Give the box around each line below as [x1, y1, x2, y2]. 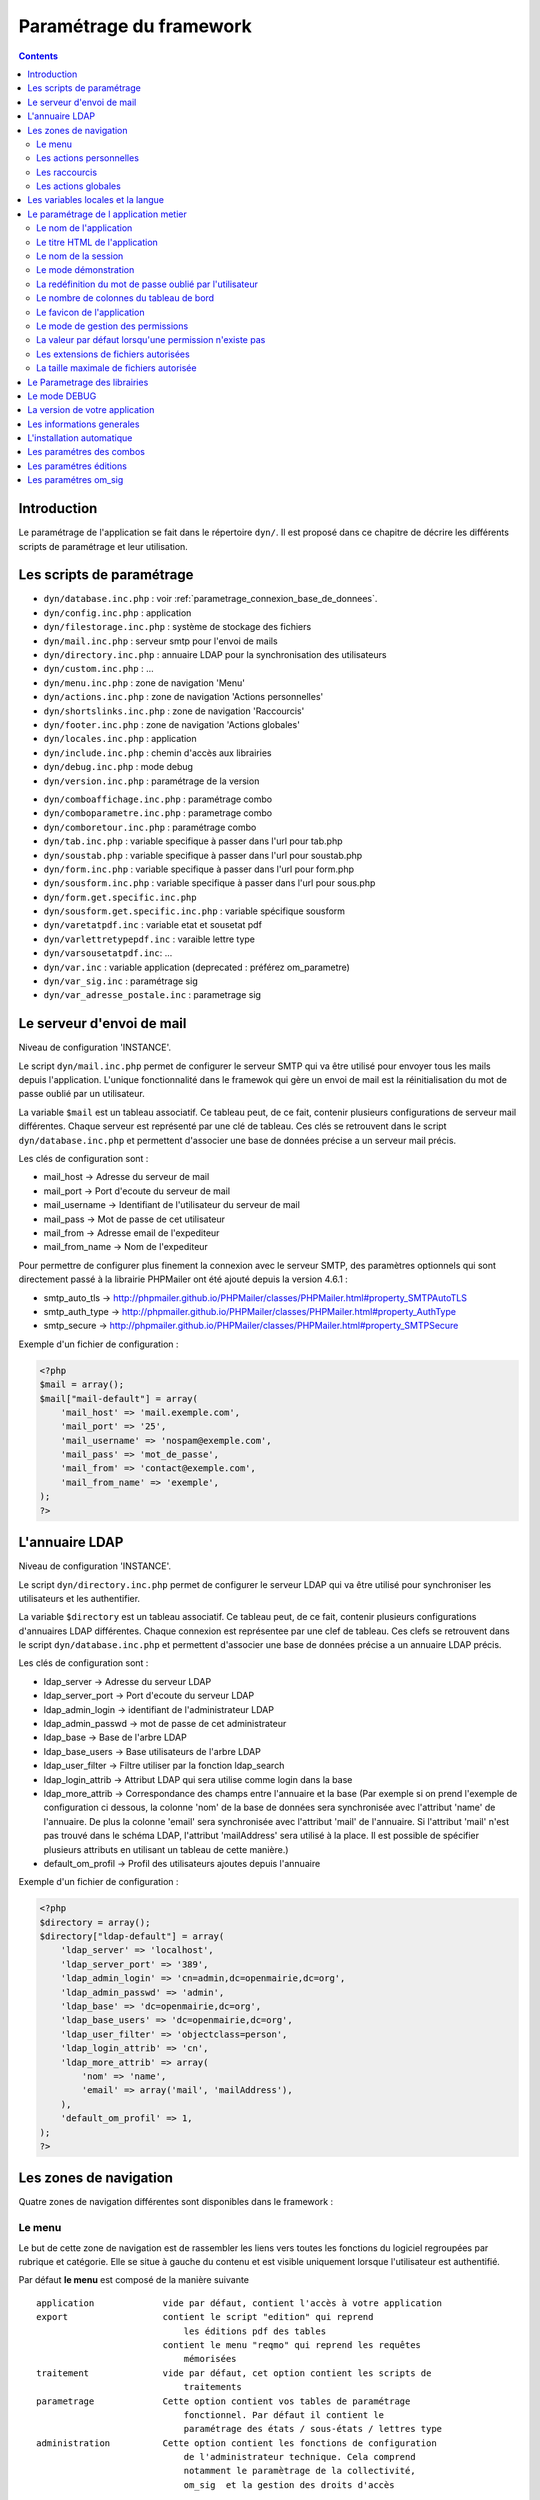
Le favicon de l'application [36, 306, 145, 318]
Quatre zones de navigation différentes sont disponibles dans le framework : [18, 2196, 334, 2208]
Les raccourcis [36, 166, 98, 178]
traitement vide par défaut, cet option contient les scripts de [36, 2367, 432, 2379]
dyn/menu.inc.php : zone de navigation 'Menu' [43, 676, 245, 689]
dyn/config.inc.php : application [43, 606, 192, 619]
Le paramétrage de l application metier [27, 208, 187, 220]
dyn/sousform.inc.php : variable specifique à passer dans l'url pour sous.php [43, 877, 376, 889]
